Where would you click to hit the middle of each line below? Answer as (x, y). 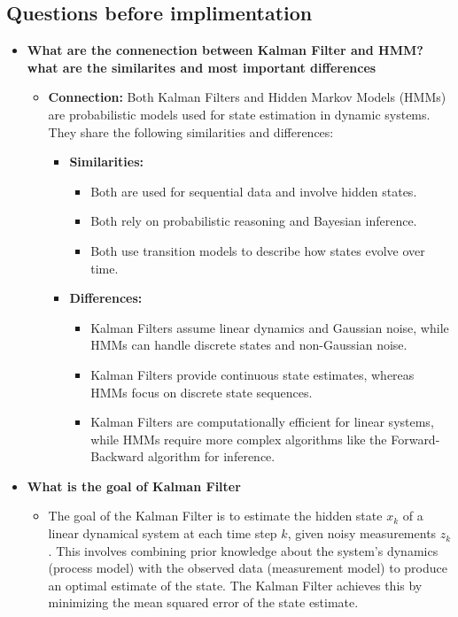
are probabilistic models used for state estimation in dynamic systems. (239, 114)
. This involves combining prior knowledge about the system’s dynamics (243, 550)
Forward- (415, 439)
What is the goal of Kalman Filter (134, 486)
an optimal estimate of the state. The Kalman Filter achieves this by (235, 585)
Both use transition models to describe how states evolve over (258, 250)
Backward (117, 456)
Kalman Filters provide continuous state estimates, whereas (252, 374)
